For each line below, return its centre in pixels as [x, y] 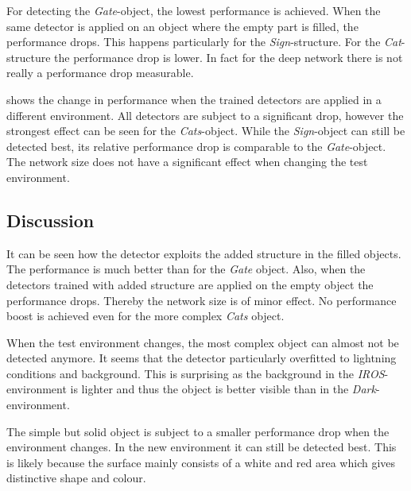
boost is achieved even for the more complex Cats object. [145, 316]
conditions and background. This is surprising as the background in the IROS [196, 373]
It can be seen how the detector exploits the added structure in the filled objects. [204, 253]
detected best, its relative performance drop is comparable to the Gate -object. [196, 146]
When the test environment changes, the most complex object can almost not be [203, 342]
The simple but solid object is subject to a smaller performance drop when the [198, 431]
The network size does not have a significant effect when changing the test [187, 162]
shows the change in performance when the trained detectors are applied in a [194, 99]
